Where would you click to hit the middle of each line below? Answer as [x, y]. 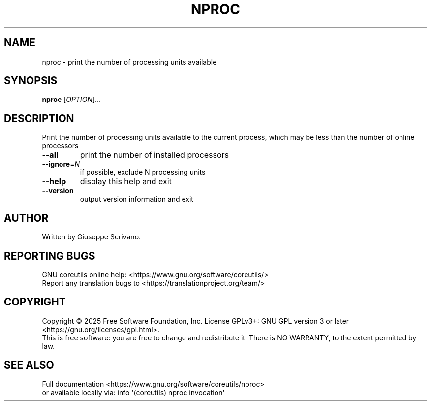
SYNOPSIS [31, 81]
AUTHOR [26, 218]
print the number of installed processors [154, 155]
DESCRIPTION [39, 118]
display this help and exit [126, 182]
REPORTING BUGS [50, 256]
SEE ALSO [29, 365]
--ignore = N [61, 164]
